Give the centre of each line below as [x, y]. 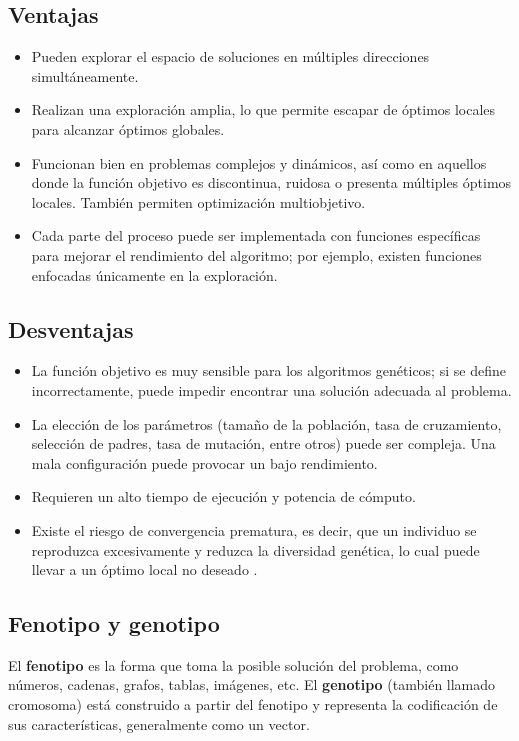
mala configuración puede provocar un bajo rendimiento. [204, 462]
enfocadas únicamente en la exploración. [154, 274]
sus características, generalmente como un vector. [159, 723]
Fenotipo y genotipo [114, 623]
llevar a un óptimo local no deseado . [144, 569]
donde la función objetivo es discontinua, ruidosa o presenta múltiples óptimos [271, 182]
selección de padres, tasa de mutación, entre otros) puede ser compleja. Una [263, 443]
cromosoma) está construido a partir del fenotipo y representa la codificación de [253, 704]
